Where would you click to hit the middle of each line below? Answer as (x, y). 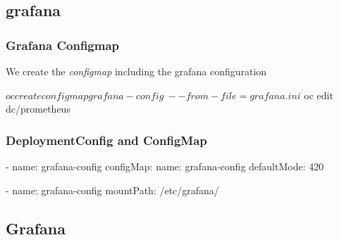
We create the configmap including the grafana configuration (136, 71)
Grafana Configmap (63, 45)
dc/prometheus (38, 109)
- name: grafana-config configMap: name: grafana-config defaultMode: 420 (165, 166)
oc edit (319, 95)
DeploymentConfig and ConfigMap (106, 140)
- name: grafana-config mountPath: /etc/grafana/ (112, 190)
